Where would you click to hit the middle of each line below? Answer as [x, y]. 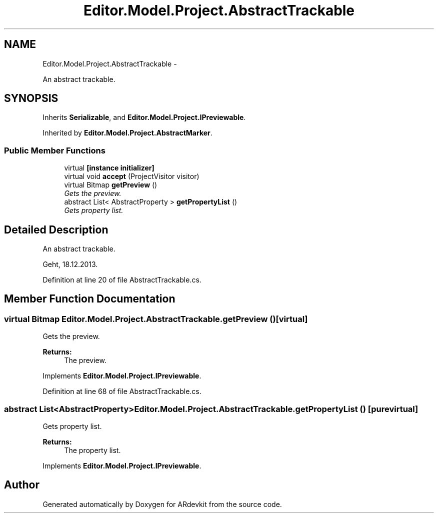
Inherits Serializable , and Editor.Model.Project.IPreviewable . [144, 117]
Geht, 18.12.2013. [70, 264]
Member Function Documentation [90, 299]
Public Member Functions [55, 150]
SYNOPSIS [31, 98]
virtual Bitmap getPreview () [111, 185]
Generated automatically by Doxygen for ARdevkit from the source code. [162, 504]
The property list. [92, 450]
